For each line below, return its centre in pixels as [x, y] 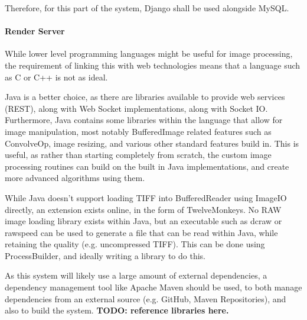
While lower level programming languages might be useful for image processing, [149, 54]
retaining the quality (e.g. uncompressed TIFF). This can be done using [135, 244]
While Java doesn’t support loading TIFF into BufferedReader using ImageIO [146, 197]
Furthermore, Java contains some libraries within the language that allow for [144, 120]
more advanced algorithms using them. [75, 178]
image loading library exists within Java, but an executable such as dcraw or [143, 221]
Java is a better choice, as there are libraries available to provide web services [145, 97]
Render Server [35, 31]
